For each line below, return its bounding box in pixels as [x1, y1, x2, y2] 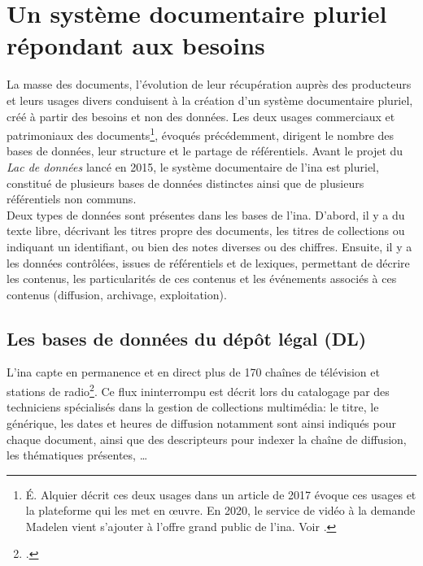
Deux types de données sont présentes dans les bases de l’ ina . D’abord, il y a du [7, 206, 405, 223]
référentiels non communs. [7, 190, 137, 207]
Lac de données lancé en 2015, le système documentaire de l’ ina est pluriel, [7, 158, 379, 175]
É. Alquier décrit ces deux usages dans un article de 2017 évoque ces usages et [25, 485, 416, 503]
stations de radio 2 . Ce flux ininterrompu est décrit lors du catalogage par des [7, 381, 390, 399]
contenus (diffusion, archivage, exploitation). [7, 285, 227, 303]
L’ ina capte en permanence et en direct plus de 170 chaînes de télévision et [7, 364, 380, 381]
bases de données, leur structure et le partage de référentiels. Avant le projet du [7, 142, 403, 159]
